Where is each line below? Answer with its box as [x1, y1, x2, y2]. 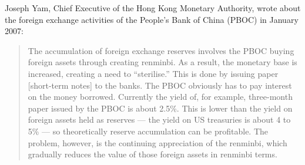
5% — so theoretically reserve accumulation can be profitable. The [28, 124, 269, 137]
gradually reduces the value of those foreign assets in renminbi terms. [28, 148, 277, 160]
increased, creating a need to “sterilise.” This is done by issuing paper [28, 67, 279, 79]
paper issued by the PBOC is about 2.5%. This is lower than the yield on [28, 102, 293, 114]
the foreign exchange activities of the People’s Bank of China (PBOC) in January [5, 13, 299, 25]
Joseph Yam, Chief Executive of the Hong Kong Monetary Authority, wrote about [5, 2, 301, 14]
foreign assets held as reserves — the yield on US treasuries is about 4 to [28, 113, 291, 126]
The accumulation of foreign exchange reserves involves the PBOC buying [28, 44, 294, 56]
